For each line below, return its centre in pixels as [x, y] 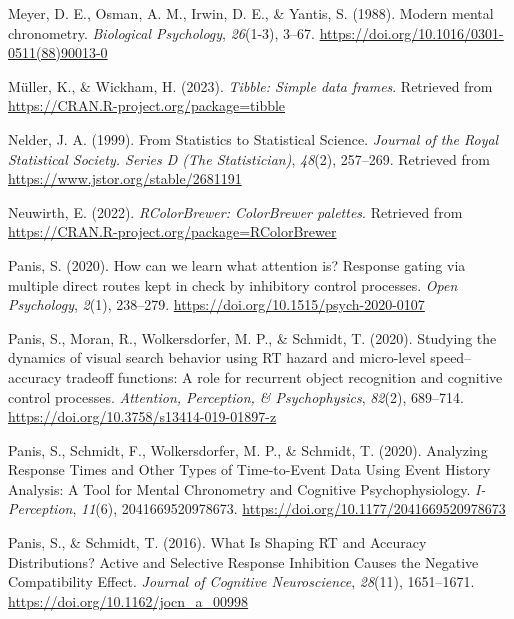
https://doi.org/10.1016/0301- [411, 32]
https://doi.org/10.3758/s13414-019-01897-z [142, 416]
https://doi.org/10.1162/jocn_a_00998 [128, 600]
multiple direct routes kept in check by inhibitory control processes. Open [233, 284]
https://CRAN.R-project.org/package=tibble [147, 105]
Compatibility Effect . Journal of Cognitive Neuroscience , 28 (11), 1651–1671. [241, 581]
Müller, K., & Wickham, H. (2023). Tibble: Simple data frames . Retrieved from [250, 85]
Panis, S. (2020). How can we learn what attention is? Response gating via [237, 264]
